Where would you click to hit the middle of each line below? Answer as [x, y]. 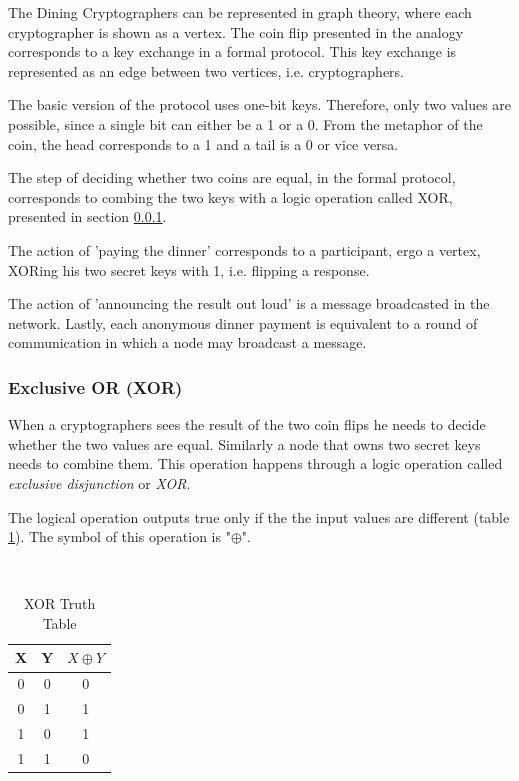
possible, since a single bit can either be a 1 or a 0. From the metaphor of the [245, 123]
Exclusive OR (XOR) [95, 386]
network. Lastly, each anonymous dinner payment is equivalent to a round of [243, 322]
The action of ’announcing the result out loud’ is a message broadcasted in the [249, 303]
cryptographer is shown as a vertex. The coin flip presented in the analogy [236, 31]
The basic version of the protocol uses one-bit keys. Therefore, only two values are [260, 104]
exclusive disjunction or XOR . [99, 482]
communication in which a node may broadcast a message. [187, 342]
